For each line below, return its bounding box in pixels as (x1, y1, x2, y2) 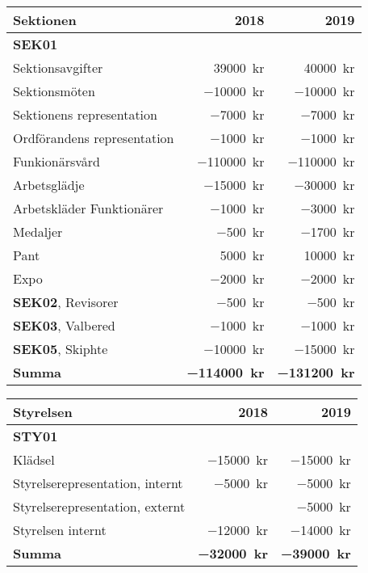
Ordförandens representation (13, 129, 174, 148)
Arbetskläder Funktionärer (13, 199, 164, 218)
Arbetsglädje (13, 175, 85, 195)
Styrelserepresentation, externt (13, 497, 186, 516)
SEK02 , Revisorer (13, 293, 119, 312)
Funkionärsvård (13, 152, 101, 171)
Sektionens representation (13, 105, 157, 124)
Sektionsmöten (13, 82, 95, 101)
